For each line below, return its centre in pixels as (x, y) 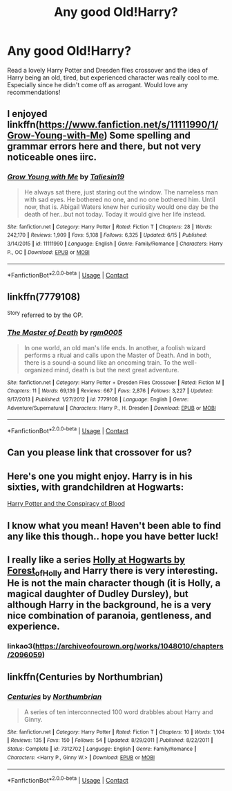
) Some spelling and (147, 136)
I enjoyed (27, 114)
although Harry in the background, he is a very (109, 605)
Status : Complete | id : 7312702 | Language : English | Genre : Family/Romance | (102, 749)
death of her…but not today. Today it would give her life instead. (115, 214)
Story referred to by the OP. (45, 314)
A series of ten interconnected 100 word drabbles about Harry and (118, 712)
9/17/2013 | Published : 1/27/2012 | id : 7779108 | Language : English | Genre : (98, 399)
